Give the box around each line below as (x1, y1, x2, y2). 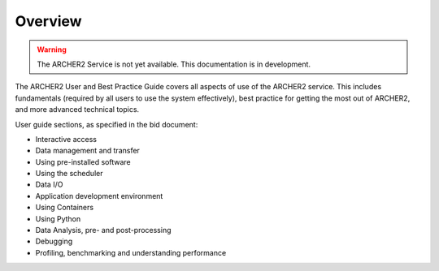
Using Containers (35, 203, 93, 213)
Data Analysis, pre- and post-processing (35, 226, 172, 235)
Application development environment (35, 191, 163, 200)
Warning (37, 45, 67, 54)
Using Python (35, 213, 81, 223)
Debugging (35, 236, 73, 247)
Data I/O (35, 179, 63, 190)
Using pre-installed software (35, 157, 132, 166)
